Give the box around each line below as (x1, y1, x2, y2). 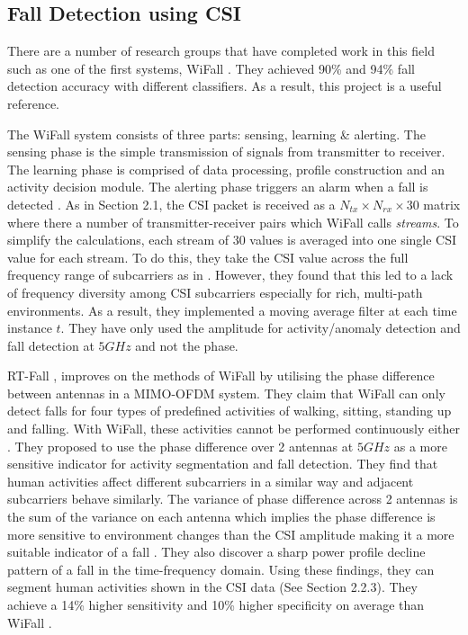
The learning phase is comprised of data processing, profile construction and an (7, 159, 445, 178)
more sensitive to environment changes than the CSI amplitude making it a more (7, 524, 454, 543)
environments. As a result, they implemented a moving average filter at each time (7, 300, 457, 319)
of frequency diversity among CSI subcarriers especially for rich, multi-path (7, 282, 423, 301)
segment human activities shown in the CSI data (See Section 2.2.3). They (7, 577, 418, 596)
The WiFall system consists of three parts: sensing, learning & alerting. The (7, 124, 426, 143)
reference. (7, 94, 60, 112)
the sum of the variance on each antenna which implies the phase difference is (7, 507, 436, 526)
